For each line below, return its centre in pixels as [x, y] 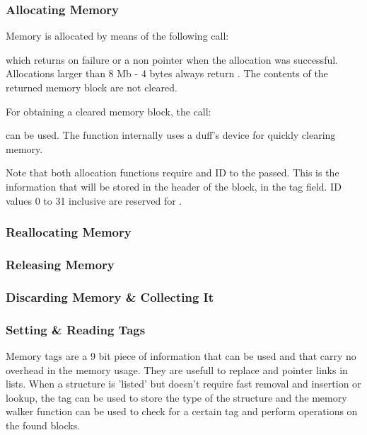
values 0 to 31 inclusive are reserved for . [94, 200]
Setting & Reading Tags [76, 329]
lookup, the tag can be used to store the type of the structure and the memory [176, 397]
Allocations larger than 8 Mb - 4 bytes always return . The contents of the [167, 73]
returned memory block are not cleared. [92, 87]
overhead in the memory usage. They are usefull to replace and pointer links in [177, 369]
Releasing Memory [60, 264]
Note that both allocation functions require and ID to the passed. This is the [173, 173]
